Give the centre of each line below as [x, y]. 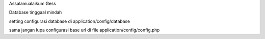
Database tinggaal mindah [36, 13]
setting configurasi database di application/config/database [69, 21]
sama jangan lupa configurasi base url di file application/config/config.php [84, 30]
